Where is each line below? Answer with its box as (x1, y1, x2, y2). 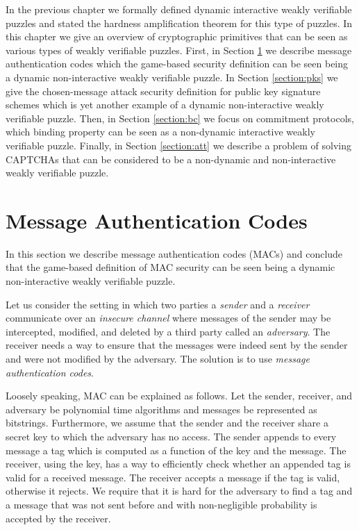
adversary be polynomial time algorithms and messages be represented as (6, 401, 317, 416)
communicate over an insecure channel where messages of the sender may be (6, 310, 331, 325)
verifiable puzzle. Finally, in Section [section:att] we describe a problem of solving (6, 138, 351, 152)
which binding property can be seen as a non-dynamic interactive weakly (6, 124, 315, 139)
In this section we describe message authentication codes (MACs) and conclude (6, 246, 343, 260)
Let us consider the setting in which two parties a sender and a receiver (6, 297, 310, 311)
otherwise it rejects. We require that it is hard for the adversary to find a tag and (6, 483, 353, 498)
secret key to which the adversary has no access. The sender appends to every (6, 429, 337, 443)
